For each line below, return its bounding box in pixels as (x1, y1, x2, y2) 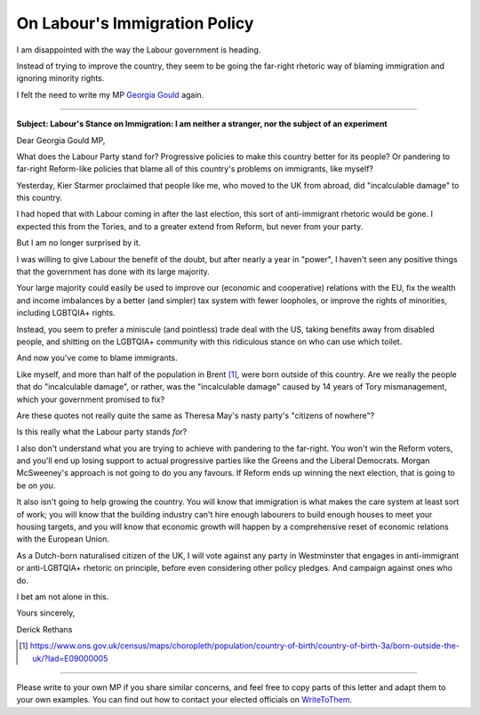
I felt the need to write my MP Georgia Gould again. (16, 89, 204, 100)
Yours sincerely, (16, 607, 76, 618)
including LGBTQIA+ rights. (16, 308, 116, 318)
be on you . (16, 480, 56, 491)
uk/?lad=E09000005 (32, 653, 108, 663)
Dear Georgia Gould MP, (16, 134, 106, 146)
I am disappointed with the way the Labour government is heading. (16, 44, 261, 55)
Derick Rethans (16, 623, 73, 635)
